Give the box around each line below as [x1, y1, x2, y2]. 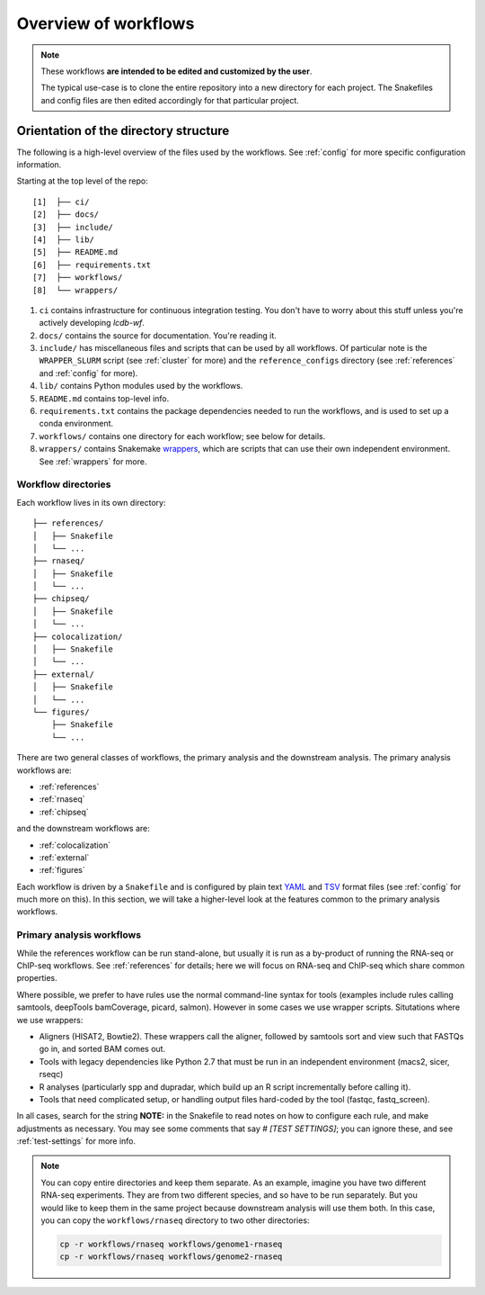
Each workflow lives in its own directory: [16, 497, 166, 508]
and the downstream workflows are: [16, 823, 150, 834]
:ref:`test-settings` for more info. [16, 1136, 137, 1147]
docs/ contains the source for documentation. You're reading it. [39, 329, 278, 341]
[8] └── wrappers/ [32, 284, 119, 295]
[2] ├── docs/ [32, 210, 100, 220]
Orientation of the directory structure [16, 122, 230, 139]
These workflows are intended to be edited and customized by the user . [40, 66, 313, 76]
